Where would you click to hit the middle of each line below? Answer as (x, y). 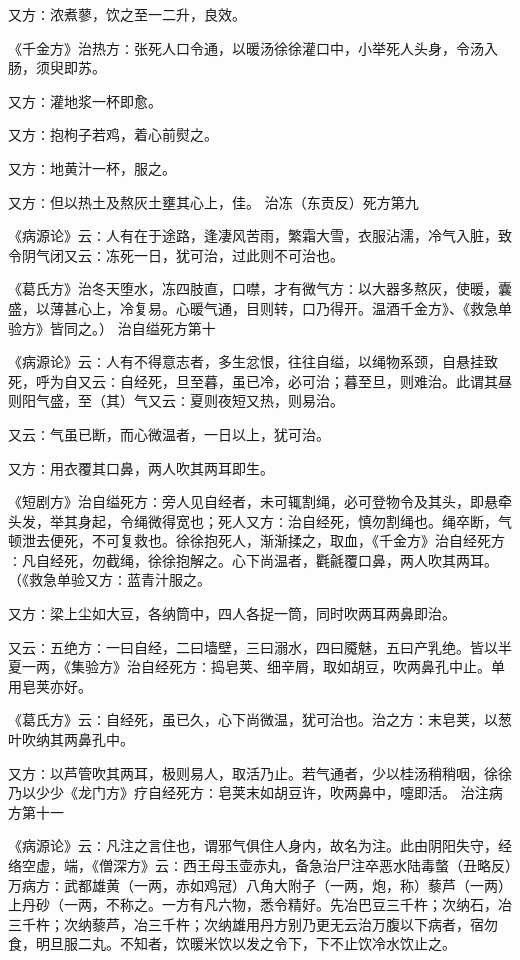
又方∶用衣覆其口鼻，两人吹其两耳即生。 (141, 467)
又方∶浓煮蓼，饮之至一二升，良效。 (127, 14)
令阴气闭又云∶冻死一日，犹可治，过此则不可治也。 (176, 254)
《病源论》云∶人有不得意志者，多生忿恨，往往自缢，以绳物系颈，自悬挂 (246, 361)
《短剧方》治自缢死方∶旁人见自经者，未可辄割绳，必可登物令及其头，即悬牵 (260, 501)
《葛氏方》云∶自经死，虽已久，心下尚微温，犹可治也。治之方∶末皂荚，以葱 (260, 719)
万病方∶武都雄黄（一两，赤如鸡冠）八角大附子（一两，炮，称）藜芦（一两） (260, 884)
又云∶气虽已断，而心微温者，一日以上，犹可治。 (169, 433)
